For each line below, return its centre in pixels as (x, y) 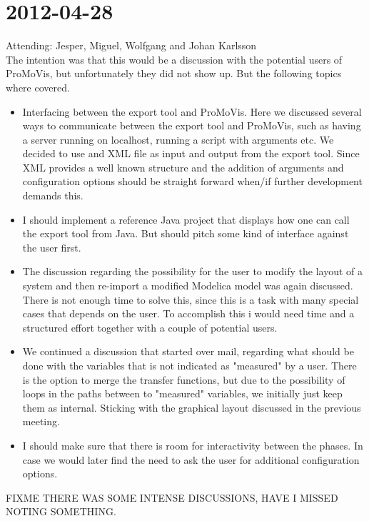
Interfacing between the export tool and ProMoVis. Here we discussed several (192, 111)
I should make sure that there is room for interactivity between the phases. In (193, 445)
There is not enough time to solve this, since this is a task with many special (191, 299)
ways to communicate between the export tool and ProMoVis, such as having (192, 125)
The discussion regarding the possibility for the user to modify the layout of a (193, 271)
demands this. (53, 195)
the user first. (52, 247)
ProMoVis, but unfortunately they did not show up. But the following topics (174, 73)
